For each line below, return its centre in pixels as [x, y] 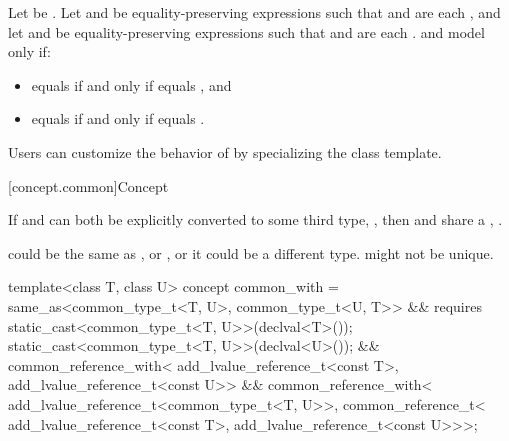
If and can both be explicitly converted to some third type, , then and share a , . [255, 219]
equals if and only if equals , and [131, 84]
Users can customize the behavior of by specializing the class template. [225, 151]
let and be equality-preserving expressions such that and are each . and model [246, 31]
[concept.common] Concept [88, 185]
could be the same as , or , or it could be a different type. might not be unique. [251, 252]
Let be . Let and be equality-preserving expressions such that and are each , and [254, 12]
